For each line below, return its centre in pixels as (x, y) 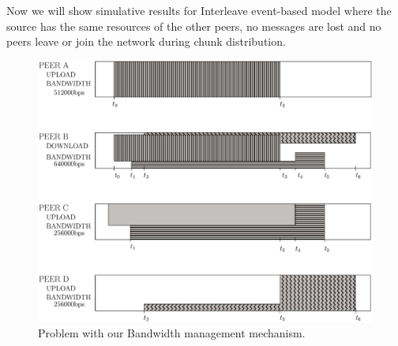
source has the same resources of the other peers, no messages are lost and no (194, 26)
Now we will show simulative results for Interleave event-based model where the (199, 10)
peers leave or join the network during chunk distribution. (146, 41)
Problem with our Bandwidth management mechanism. (172, 333)
